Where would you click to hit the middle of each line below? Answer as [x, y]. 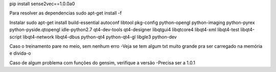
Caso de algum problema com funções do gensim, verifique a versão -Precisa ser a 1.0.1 [102, 63]
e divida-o [20, 53]
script [16, 37]
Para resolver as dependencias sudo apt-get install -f [66, 13]
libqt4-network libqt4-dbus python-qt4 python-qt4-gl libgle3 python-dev [100, 37]
